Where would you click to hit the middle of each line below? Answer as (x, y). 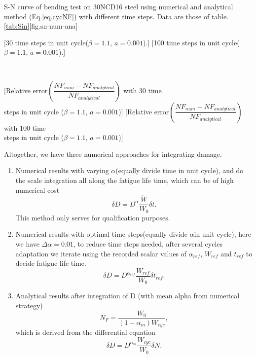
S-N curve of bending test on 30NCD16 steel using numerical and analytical (119, 6)
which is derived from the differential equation (85, 332)
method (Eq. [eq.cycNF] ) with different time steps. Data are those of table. (116, 16)
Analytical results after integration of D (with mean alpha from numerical (128, 296)
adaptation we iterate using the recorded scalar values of (101, 253)
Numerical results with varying (62, 170)
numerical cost (37, 190)
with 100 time (25, 127)
